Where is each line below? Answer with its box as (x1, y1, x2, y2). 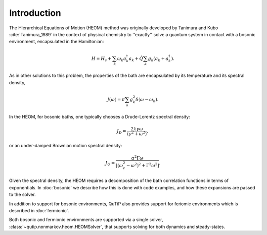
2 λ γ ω (131, 126, 143, 131)
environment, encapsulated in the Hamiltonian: (9, 39, 104, 45)
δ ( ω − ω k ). (135, 97, 159, 104)
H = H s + (91, 56, 112, 62)
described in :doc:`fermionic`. (9, 207, 69, 213)
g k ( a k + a (148, 56, 169, 62)
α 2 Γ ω (131, 154, 144, 161)
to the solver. (9, 191, 36, 198)
